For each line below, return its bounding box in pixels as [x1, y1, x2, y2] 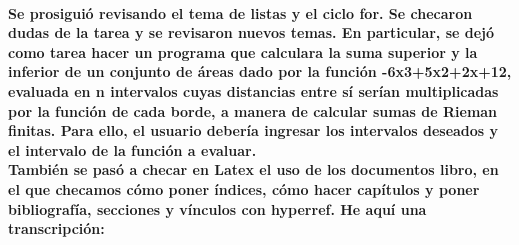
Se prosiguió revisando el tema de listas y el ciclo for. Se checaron [8, 2, 473, 23]
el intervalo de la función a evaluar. [8, 139, 257, 160]
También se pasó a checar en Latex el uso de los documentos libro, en [8, 159, 499, 180]
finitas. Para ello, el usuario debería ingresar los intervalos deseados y [8, 120, 499, 141]
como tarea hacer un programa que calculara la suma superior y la [8, 41, 478, 62]
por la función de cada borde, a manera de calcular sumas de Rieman [8, 100, 498, 121]
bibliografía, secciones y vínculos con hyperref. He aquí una [8, 198, 427, 219]
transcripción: [8, 218, 105, 239]
